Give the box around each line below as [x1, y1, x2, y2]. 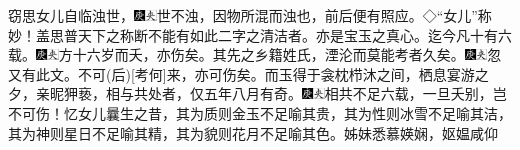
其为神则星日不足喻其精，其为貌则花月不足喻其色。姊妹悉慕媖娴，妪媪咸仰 [8, 122, 498, 143]
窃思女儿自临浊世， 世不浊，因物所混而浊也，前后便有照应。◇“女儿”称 [8, 5, 492, 25]
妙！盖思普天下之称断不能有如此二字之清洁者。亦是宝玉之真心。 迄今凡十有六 [8, 24, 512, 45]
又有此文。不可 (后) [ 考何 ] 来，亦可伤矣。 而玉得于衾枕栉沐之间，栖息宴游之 [8, 63, 489, 84]
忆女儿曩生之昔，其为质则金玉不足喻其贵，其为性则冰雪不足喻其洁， [64, 102, 512, 123]
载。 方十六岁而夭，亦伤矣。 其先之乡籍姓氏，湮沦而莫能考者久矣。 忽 [8, 44, 502, 65]
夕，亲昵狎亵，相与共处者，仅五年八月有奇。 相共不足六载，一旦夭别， [8, 83, 493, 104]
